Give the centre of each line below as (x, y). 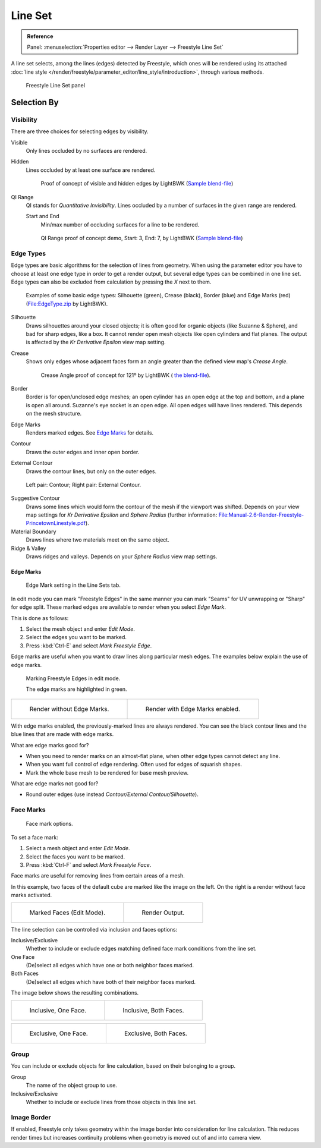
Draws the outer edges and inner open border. (83, 452)
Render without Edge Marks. (69, 709)
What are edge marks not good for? (55, 784)
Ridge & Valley (29, 548)
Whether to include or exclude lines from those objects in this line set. (111, 1102)
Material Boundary (34, 531)
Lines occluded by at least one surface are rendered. (91, 170)
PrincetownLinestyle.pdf (56, 523)
